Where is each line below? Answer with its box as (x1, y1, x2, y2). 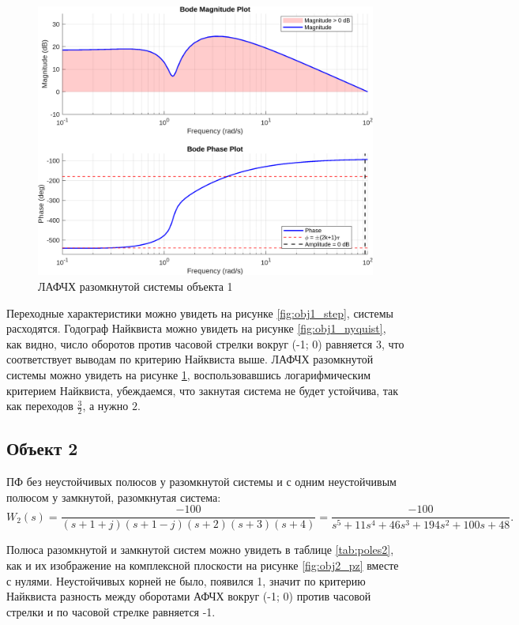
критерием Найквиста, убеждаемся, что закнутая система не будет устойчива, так (6, 382, 399, 398)
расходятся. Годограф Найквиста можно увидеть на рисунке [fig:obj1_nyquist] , (6, 320, 386, 337)
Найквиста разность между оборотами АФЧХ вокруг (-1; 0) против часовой (6, 588, 371, 604)
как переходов (6, 397, 73, 414)
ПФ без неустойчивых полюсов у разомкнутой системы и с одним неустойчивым (6, 473, 397, 490)
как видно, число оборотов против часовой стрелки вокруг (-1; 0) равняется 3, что (6, 335, 404, 352)
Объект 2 (6, 436, 78, 461)
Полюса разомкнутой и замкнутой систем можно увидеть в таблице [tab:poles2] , (6, 541, 394, 558)
